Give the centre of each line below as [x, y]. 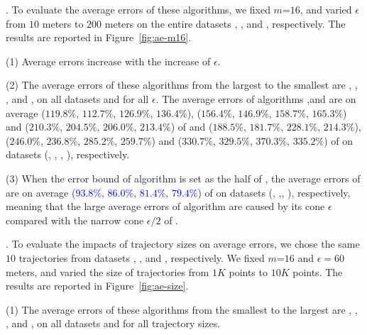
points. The [318, 271]
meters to [63, 23]
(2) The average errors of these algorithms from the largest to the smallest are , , [182, 85]
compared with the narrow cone [75, 220]
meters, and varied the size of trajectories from [108, 271]
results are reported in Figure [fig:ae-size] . [97, 286]
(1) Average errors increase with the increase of [108, 61]
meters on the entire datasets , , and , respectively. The [225, 23]
